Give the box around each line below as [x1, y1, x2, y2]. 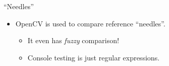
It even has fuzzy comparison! [27, 35, 119, 46]
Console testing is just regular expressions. [27, 52, 160, 62]
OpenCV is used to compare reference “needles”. [15, 18, 165, 28]
